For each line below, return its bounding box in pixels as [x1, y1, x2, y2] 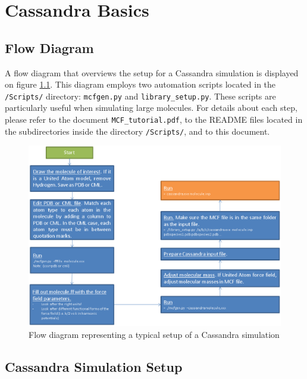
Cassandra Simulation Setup [5, 358, 183, 375]
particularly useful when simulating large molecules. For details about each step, [5, 101, 297, 114]
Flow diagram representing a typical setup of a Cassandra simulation [29, 328, 280, 341]
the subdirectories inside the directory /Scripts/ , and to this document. [5, 125, 270, 137]
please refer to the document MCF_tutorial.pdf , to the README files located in [5, 113, 303, 126]
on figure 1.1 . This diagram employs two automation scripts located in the [5, 78, 276, 91]
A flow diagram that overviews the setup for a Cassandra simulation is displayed [5, 66, 299, 79]
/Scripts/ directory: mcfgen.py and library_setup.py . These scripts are [5, 89, 276, 102]
